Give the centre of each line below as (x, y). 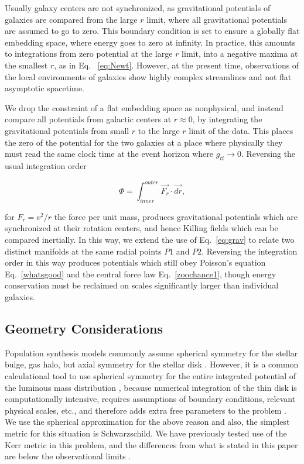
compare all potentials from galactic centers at (88, 119)
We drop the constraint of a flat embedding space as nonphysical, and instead (144, 107)
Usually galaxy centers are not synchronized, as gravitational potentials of (138, 8)
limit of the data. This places (241, 130)
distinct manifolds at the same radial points (83, 251)
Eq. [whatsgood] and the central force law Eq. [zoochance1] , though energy (141, 274)
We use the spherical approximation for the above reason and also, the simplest (147, 422)
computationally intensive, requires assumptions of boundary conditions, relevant (150, 399)
